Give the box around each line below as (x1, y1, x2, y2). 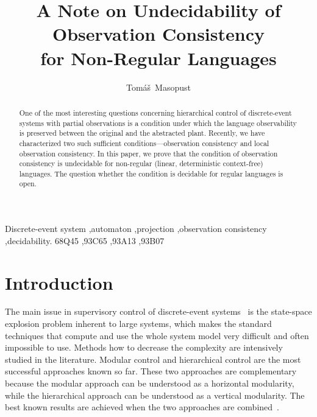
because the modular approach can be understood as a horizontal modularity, (5, 377, 294, 390)
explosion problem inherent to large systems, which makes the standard (5, 317, 272, 330)
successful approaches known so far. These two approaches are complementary (5, 365, 297, 377)
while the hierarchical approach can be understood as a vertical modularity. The (5, 388, 305, 401)
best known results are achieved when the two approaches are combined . (5, 401, 279, 413)
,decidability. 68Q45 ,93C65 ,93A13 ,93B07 (5, 234, 165, 247)
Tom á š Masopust (126, 80, 191, 93)
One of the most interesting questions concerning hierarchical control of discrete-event (19, 107, 292, 117)
